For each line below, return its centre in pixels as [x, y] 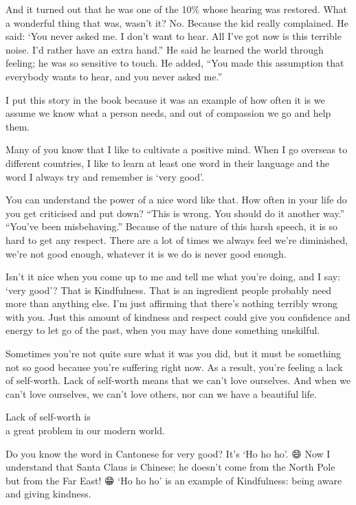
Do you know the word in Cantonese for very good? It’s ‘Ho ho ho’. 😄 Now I [168, 453]
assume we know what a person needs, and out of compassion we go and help [168, 113]
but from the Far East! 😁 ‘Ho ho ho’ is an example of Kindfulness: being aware [174, 480]
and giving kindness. [48, 494]
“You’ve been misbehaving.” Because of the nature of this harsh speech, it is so [171, 226]
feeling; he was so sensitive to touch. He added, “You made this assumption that [175, 63]
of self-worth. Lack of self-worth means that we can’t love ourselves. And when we [178, 380]
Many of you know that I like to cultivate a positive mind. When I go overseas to [177, 149]
